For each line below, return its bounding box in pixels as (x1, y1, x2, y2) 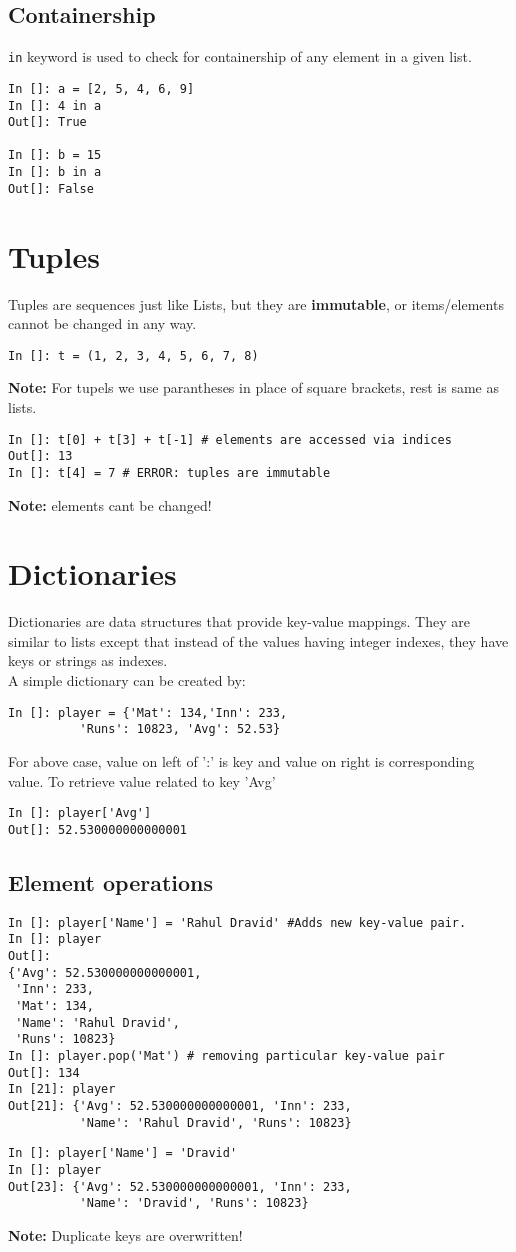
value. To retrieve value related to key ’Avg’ (8, 770, 276, 791)
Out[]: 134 (8, 1065, 80, 1080)
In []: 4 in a (8, 98, 102, 113)
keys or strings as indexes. (8, 650, 168, 671)
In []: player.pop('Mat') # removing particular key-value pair (8, 1048, 445, 1063)
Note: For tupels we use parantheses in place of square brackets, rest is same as (8, 377, 499, 398)
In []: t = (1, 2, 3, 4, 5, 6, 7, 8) (8, 348, 259, 363)
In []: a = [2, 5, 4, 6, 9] (8, 81, 195, 96)
